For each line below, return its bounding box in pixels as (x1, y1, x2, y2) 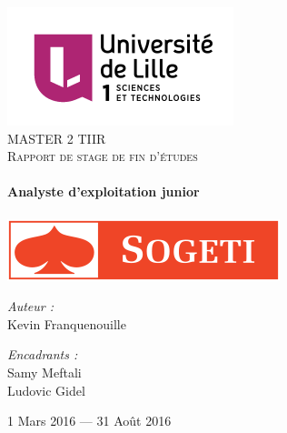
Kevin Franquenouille (7, 314, 126, 333)
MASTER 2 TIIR (7, 128, 106, 147)
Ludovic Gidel (7, 380, 85, 399)
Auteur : (7, 297, 54, 316)
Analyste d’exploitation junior (7, 182, 200, 201)
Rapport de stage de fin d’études (7, 146, 198, 166)
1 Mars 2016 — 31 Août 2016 (7, 411, 172, 430)
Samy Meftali (7, 362, 82, 381)
